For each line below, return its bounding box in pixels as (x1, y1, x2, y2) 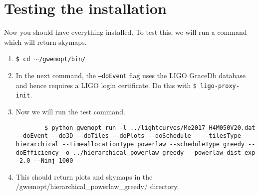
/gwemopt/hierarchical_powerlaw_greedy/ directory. (15, 181, 179, 192)
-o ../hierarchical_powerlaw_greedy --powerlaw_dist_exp (62, 149, 256, 156)
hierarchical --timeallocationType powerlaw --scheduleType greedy (15, 140, 245, 148)
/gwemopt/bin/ (39, 56, 86, 63)
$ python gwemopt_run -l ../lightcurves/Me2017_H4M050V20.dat (44, 124, 256, 131)
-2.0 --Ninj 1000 (15, 157, 73, 165)
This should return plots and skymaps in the (15, 171, 153, 182)
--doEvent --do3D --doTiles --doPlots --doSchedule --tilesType (15, 132, 241, 140)
